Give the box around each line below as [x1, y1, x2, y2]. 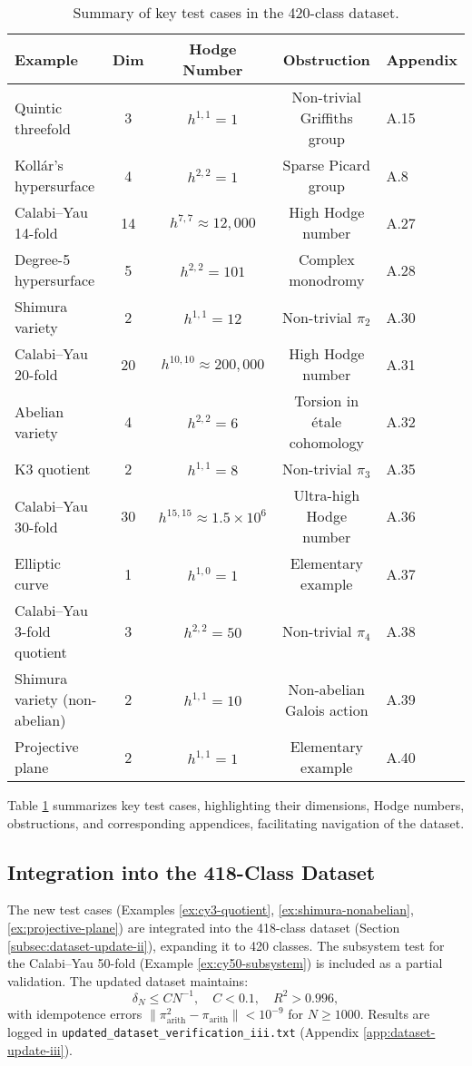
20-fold [15, 364, 58, 385]
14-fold [15, 222, 58, 243]
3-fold [15, 621, 51, 641]
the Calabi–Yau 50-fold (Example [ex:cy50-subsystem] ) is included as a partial [7, 954, 443, 973]
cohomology [289, 432, 364, 453]
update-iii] [7, 1041, 64, 1060]
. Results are [359, 1004, 430, 1023]
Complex [298, 249, 355, 269]
